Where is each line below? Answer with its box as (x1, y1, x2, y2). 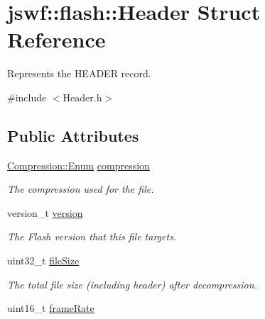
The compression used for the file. (7, 181, 154, 196)
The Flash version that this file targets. (7, 229, 177, 244)
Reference (7, 25, 106, 54)
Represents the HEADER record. (7, 66, 151, 81)
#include (7, 89, 47, 104)
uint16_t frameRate (7, 301, 94, 315)
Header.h (63, 89, 102, 104)
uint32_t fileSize (7, 253, 80, 268)
